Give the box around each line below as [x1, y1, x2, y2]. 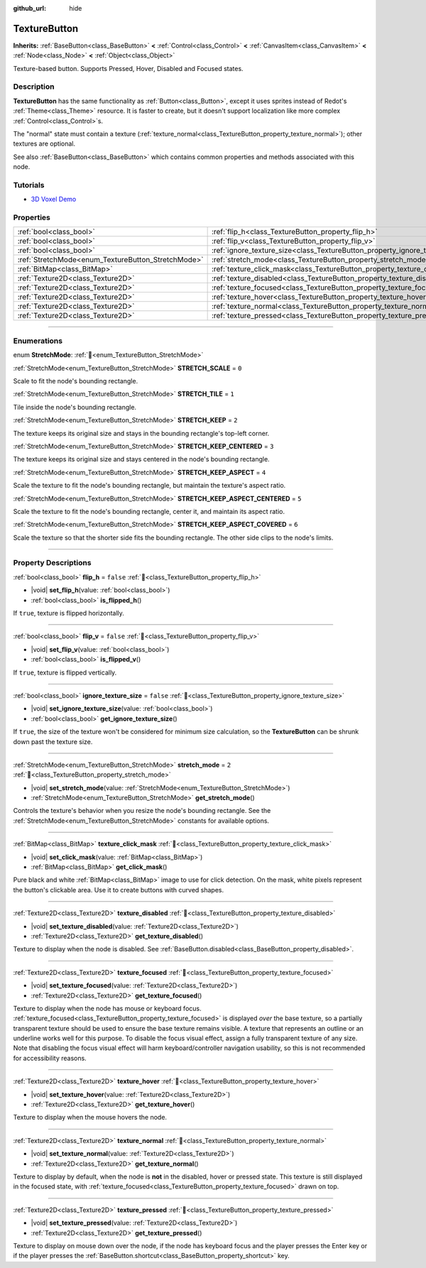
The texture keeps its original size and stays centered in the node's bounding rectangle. [13, 455, 270, 464]
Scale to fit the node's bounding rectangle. [13, 376, 138, 385]
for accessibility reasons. [13, 1054, 87, 1062]
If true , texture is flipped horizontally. [13, 608, 124, 617]
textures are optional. [13, 139, 76, 148]
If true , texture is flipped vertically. [13, 668, 117, 677]
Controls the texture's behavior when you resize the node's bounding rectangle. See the [13, 807, 271, 815]
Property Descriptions [13, 558, 92, 568]
